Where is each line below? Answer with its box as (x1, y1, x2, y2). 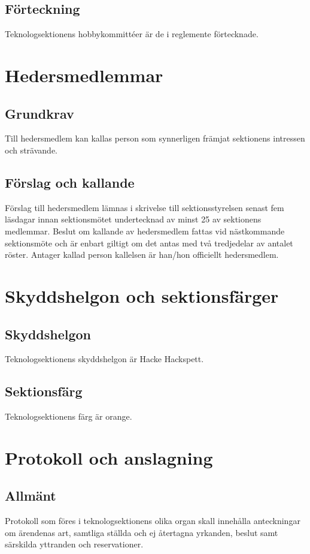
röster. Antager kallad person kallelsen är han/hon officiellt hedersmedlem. (5, 248, 279, 261)
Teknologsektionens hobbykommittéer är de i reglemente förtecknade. (5, 28, 259, 40)
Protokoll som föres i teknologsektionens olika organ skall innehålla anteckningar (5, 514, 300, 527)
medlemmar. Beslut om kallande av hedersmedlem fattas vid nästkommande (5, 224, 285, 237)
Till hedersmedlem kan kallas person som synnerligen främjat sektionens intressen (5, 132, 305, 144)
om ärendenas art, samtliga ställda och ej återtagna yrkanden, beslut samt (5, 526, 278, 538)
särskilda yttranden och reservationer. (5, 538, 144, 550)
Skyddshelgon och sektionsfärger (5, 283, 279, 308)
